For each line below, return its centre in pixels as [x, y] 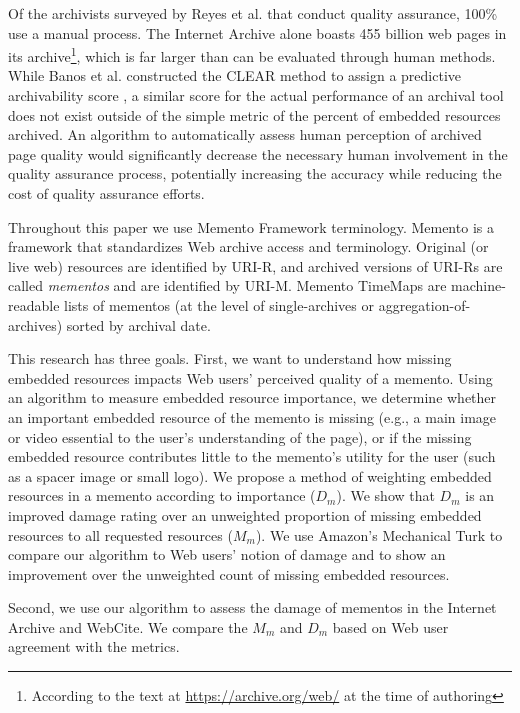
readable [34, 304]
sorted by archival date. [138, 324]
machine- [478, 285]
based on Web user [390, 626]
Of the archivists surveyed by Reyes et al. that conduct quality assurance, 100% [253, 13]
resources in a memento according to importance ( [162, 495]
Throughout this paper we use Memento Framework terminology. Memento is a [251, 226]
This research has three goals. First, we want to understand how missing [230, 358]
